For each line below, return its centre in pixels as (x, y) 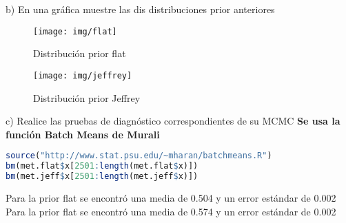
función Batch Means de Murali (83, 134)
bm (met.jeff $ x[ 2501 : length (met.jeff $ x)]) (102, 177)
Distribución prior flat (80, 53)
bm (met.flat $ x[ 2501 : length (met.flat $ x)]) (102, 166)
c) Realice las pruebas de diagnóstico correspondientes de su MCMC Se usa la (173, 121)
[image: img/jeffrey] (83, 75)
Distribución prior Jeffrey (87, 97)
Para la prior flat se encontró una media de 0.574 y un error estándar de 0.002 (171, 211)
